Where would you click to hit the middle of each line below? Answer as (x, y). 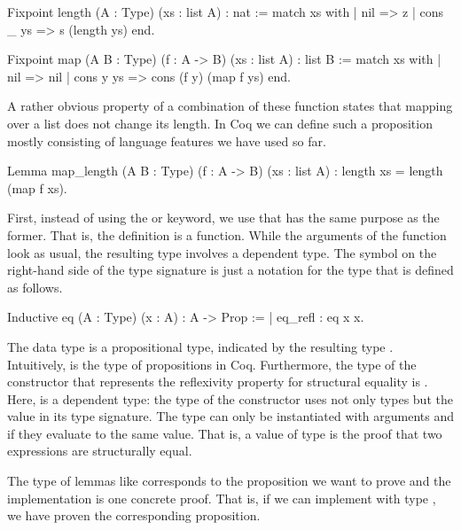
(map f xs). (37, 187)
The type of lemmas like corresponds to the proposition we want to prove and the (229, 481)
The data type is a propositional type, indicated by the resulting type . (200, 346)
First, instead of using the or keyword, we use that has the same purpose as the (223, 218)
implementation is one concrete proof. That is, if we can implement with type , (222, 498)
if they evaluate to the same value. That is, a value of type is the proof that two (225, 433)
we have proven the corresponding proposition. (134, 515)
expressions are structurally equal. (100, 451)
